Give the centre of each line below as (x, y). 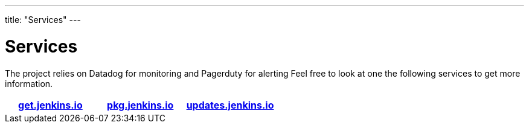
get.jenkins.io (50, 105)
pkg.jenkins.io (140, 105)
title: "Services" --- (43, 20)
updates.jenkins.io (230, 105)
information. (29, 83)
